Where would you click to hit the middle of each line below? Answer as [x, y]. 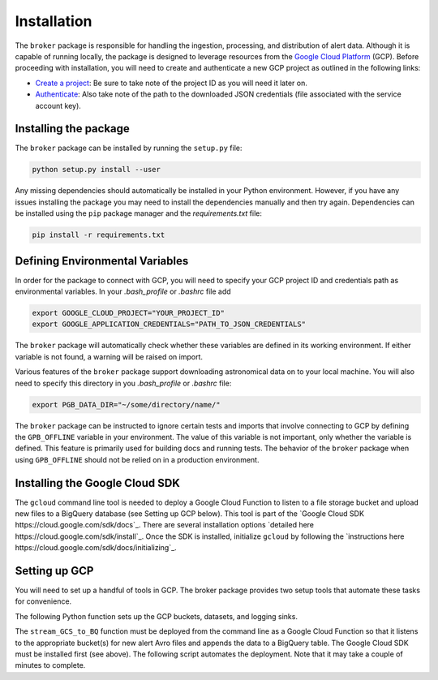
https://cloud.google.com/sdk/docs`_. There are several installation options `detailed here [165, 525]
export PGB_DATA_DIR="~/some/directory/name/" [126, 405]
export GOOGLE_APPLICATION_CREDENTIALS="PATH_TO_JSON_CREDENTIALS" [169, 324]
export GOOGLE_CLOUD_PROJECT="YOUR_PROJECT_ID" [128, 313]
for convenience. [43, 601]
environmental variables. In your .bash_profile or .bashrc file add [123, 291]
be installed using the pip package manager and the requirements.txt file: [139, 213]
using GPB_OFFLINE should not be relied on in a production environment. [137, 459]
